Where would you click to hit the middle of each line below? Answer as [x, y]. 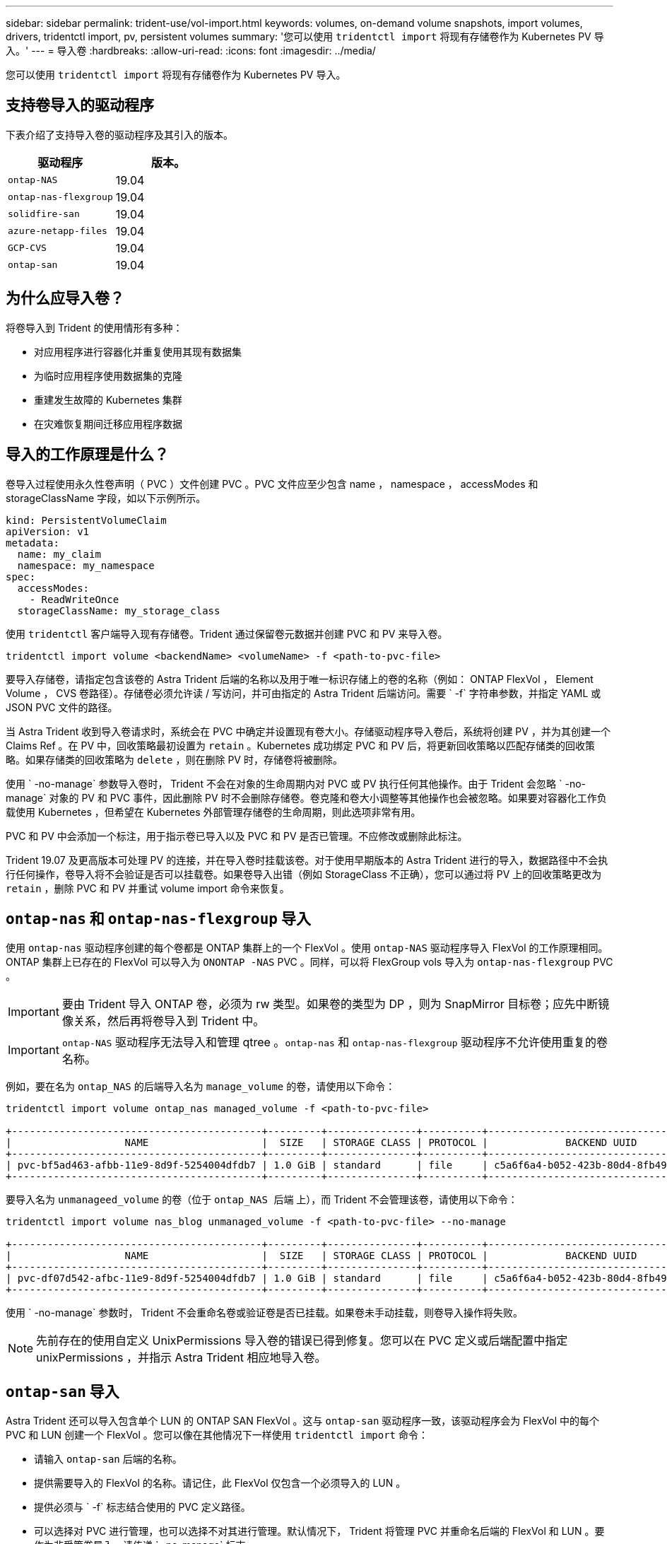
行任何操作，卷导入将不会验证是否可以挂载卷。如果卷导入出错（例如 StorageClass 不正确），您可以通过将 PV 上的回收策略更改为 [304, 874]
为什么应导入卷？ [65, 298]
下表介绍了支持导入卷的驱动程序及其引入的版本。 [119, 134]
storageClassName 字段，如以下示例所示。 [106, 498]
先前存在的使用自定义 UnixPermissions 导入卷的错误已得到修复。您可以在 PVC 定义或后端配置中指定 [302, 1341]
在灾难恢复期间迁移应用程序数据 [108, 423]
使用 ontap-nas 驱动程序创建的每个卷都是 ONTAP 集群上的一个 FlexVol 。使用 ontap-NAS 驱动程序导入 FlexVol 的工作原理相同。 [307, 948]
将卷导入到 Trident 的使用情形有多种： [94, 327]
